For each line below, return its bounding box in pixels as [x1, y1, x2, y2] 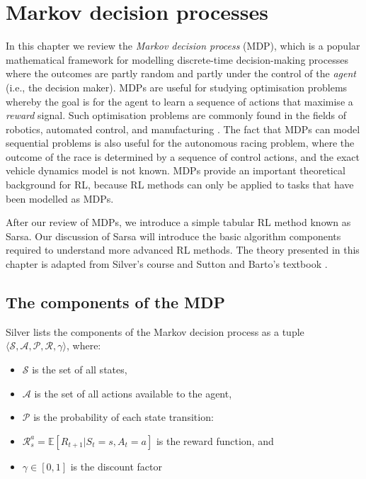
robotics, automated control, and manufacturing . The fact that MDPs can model [6, 121, 360, 136]
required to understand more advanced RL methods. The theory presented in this [6, 242, 360, 257]
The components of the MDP [6, 291, 225, 313]
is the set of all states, [32, 362, 127, 377]
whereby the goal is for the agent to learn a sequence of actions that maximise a [6, 94, 353, 108]
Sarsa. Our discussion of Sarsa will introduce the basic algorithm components [6, 228, 341, 243]
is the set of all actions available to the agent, [34, 385, 232, 400]
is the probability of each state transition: [33, 410, 214, 424]
